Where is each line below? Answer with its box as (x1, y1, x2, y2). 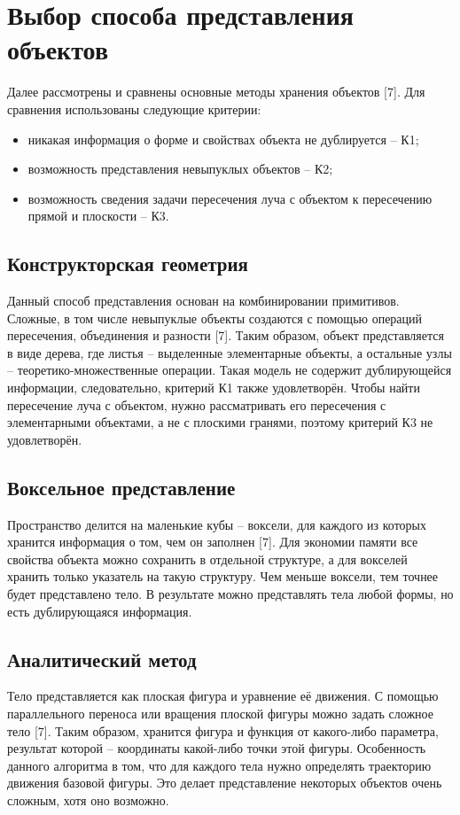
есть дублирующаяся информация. (7, 602, 192, 620)
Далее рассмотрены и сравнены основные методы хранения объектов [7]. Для (7, 82, 425, 101)
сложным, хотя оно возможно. (7, 790, 169, 809)
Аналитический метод (7, 645, 197, 672)
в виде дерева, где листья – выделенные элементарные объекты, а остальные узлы (7, 343, 452, 361)
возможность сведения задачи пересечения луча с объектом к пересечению (27, 189, 433, 207)
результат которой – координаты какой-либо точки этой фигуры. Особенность (7, 739, 426, 757)
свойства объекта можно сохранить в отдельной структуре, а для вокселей (7, 549, 408, 568)
